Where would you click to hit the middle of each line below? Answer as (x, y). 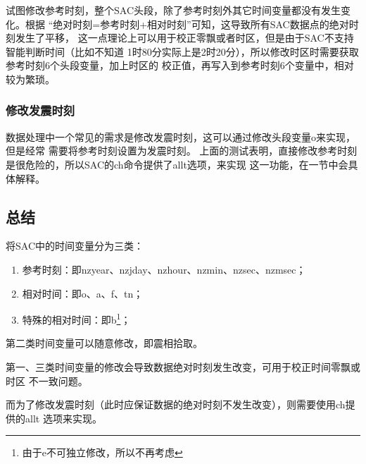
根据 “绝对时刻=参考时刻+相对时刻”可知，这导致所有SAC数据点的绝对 (187, 24)
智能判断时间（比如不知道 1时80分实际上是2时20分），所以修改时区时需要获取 (182, 51)
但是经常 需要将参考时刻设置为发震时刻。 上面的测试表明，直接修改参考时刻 (182, 151)
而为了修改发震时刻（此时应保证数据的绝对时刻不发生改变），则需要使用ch (176, 404)
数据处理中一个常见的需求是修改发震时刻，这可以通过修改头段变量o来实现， (181, 136)
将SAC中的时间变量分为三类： (75, 246)
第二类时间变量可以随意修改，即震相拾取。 (104, 343)
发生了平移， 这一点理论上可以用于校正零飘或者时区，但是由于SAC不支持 (184, 38)
